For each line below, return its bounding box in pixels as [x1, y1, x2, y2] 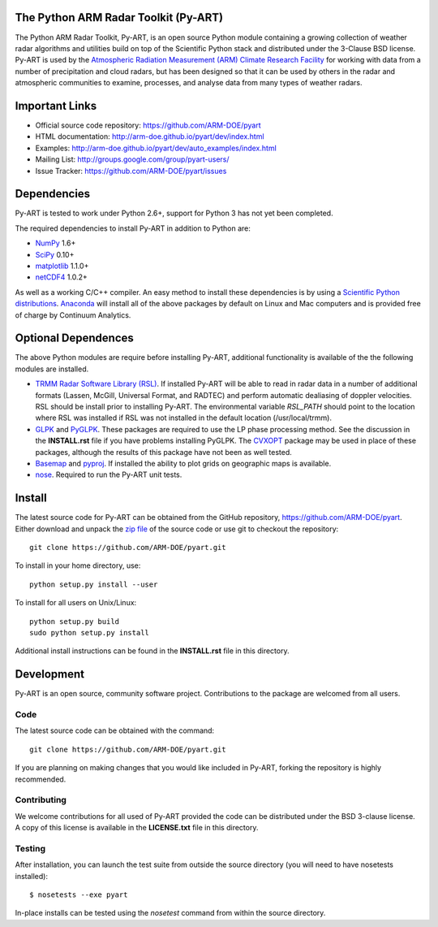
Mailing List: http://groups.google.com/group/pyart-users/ [35, 154, 230, 164]
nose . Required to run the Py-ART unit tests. [35, 470, 182, 479]
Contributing [15, 795, 67, 806]
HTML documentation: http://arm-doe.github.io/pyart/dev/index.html [35, 132, 264, 141]
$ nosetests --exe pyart [29, 890, 128, 899]
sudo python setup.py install [29, 628, 150, 638]
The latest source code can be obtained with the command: [15, 726, 215, 735]
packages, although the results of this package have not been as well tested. [35, 447, 292, 457]
